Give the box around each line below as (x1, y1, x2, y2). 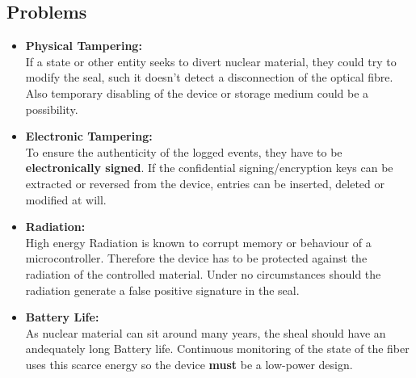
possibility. (25, 100, 78, 117)
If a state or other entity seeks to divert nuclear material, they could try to (25, 52, 397, 69)
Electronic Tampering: (25, 128, 153, 145)
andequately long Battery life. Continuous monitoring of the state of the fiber (25, 340, 410, 357)
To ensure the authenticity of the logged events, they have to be (25, 143, 342, 160)
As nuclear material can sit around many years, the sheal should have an (25, 324, 386, 341)
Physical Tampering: (25, 37, 142, 54)
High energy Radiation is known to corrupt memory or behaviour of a (25, 233, 372, 250)
